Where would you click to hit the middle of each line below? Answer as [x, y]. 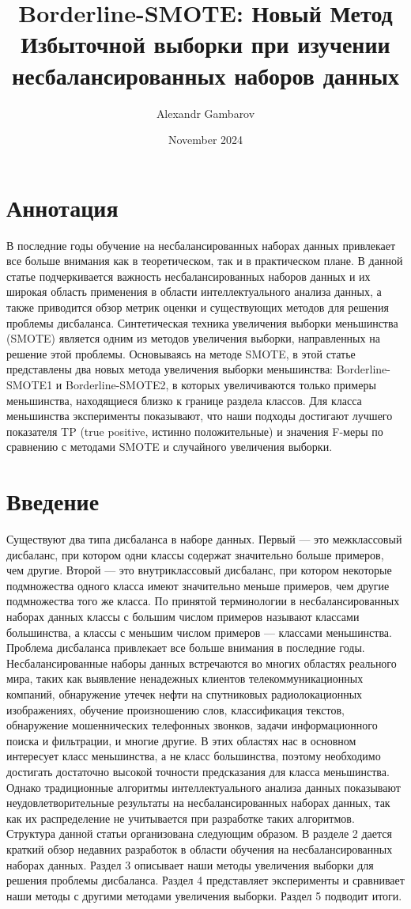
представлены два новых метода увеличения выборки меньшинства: [170, 369]
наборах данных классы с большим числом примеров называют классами [183, 617]
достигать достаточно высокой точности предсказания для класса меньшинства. [198, 771]
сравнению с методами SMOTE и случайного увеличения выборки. [170, 447]
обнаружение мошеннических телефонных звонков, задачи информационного [192, 725]
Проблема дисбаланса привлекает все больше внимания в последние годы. [186, 648]
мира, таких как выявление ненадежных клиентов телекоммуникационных [185, 678]
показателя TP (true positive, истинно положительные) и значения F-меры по [195, 431]
